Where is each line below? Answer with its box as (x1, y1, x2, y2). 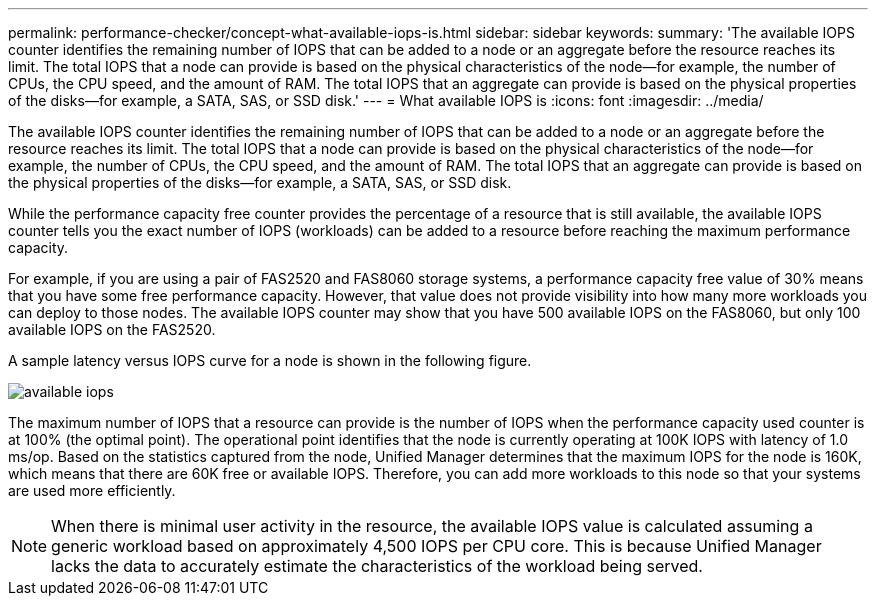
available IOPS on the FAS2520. (8, 321, 216, 338)
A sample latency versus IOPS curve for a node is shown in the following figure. (8, 352, 532, 369)
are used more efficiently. (8, 482, 176, 499)
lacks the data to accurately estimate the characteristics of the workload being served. (51, 556, 703, 576)
